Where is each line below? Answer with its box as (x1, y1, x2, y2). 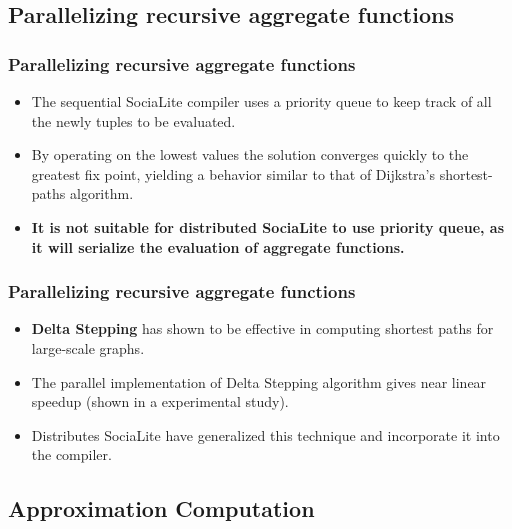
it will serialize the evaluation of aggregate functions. (31, 236, 405, 257)
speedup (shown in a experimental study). (31, 391, 289, 412)
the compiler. (31, 444, 112, 465)
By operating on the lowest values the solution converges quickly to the (31, 144, 469, 165)
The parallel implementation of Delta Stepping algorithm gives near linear (31, 371, 487, 392)
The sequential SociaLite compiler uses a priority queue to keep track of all (31, 91, 492, 111)
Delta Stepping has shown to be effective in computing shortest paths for (31, 318, 494, 339)
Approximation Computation (8, 493, 315, 524)
